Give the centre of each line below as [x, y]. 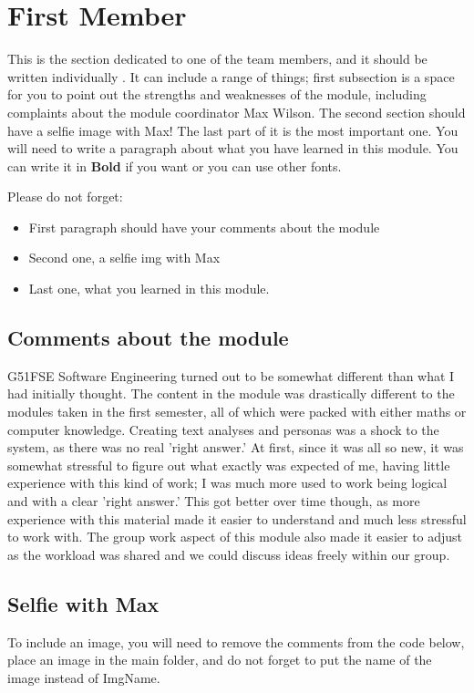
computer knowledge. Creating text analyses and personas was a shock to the [223, 429]
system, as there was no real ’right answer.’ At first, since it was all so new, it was [236, 447]
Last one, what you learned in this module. [149, 289]
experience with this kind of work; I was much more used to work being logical [227, 483]
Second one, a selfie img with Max [124, 258]
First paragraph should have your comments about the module [204, 227]
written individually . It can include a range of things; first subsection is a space [231, 76]
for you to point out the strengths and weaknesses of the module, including [217, 94]
